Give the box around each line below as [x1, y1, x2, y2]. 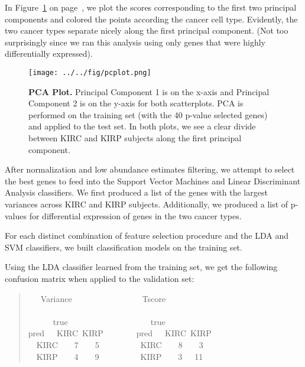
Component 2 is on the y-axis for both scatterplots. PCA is [28, 97, 244, 109]
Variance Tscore [40, 292, 166, 304]
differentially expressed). [5, 47, 93, 60]
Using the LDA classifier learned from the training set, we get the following [5, 261, 278, 273]
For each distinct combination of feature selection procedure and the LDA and [5, 229, 289, 242]
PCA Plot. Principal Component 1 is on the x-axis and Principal [28, 85, 270, 98]
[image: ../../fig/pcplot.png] [28, 68, 151, 77]
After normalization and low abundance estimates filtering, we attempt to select [5, 163, 295, 176]
